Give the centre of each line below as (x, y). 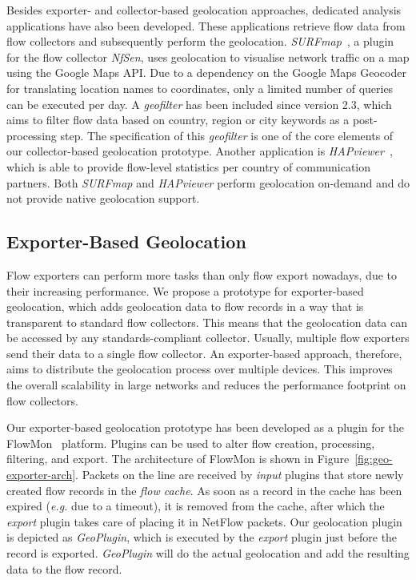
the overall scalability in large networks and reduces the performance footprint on (206, 385)
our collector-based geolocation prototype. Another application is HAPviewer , (200, 151)
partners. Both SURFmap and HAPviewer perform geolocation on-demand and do (208, 182)
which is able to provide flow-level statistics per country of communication (189, 166)
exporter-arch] (41, 475)
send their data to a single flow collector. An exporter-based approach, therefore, (204, 353)
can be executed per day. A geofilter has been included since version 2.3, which (199, 104)
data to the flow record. (64, 568)
